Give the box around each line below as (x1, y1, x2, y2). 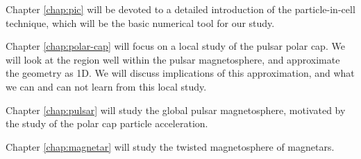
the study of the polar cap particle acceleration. (6, 116, 208, 131)
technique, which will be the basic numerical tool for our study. (6, 15, 275, 30)
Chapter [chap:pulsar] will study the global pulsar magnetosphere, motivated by (6, 102, 346, 117)
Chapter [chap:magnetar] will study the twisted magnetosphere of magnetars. (6, 139, 335, 153)
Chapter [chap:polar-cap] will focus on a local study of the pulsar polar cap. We (6, 39, 345, 53)
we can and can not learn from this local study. (6, 79, 207, 93)
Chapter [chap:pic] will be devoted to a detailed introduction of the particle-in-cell (6, 2, 355, 16)
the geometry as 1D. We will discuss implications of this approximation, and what (6, 66, 355, 80)
